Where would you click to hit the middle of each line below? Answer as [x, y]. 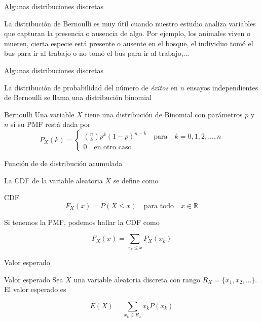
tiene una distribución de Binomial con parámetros [164, 114]
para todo [159, 206]
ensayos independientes [222, 87]
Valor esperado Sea [34, 279]
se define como [136, 180]
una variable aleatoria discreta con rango [137, 279]
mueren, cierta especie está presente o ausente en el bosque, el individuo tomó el [129, 43]
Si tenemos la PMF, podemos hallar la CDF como [82, 222]
